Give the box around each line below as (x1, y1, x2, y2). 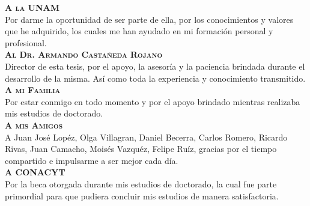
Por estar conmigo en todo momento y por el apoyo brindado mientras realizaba (5, 95, 300, 108)
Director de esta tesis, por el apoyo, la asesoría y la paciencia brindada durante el (5, 59, 305, 72)
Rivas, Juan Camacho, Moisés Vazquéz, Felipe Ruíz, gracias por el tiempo (5, 142, 277, 155)
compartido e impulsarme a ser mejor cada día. (5, 154, 178, 166)
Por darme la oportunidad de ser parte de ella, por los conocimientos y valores (5, 13, 294, 25)
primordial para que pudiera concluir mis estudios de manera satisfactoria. (5, 189, 279, 202)
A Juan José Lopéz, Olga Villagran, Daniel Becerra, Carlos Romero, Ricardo (5, 130, 288, 143)
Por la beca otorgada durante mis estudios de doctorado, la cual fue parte (5, 177, 277, 190)
